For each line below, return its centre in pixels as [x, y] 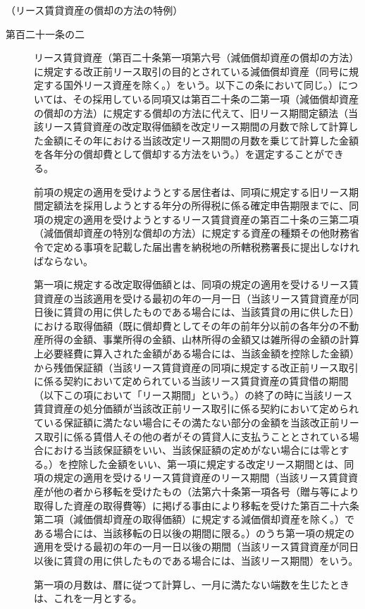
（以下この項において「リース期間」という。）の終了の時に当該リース [193, 394]
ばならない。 [63, 260]
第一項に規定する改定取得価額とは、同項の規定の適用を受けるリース [192, 284]
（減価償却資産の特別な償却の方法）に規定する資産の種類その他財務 [192, 233]
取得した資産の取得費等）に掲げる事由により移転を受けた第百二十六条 [197, 505]
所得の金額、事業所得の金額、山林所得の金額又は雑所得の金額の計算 [201, 339]
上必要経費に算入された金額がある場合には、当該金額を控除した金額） [197, 353]
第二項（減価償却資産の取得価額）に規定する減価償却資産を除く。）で [194, 519]
